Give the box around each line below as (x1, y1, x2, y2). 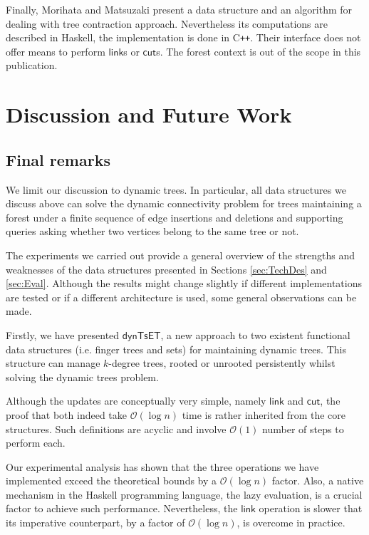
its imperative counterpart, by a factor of (6, 515, 185, 530)
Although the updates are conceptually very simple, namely (6, 393, 266, 408)
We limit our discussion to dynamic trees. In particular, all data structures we (6, 182, 346, 197)
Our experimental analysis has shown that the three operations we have (6, 459, 319, 474)
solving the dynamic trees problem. (6, 369, 159, 384)
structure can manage (6, 355, 100, 370)
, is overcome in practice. (237, 515, 345, 530)
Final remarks (6, 148, 110, 170)
